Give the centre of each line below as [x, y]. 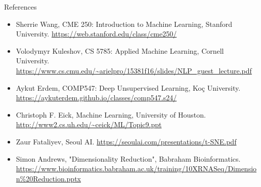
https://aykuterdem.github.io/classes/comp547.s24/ [96, 98]
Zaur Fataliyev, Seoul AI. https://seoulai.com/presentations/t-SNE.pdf [126, 141]
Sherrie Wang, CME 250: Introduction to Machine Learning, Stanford [124, 24]
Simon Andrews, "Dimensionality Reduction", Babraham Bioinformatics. [128, 158]
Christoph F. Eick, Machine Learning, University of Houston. [111, 114]
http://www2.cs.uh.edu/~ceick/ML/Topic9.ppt [89, 124]
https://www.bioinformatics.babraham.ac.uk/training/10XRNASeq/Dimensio [136, 169]
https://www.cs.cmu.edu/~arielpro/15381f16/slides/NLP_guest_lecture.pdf [134, 70]
